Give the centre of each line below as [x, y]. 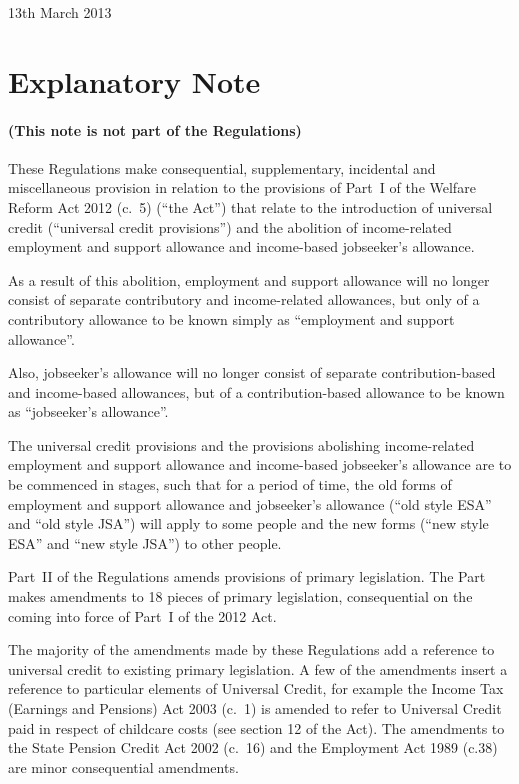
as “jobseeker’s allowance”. [88, 411]
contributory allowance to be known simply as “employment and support [231, 318]
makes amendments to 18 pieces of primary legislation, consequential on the [240, 596]
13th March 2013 [60, 12]
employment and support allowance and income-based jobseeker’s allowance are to [260, 464]
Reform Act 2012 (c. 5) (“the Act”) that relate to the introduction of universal [250, 206]
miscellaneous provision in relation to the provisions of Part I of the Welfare [242, 187]
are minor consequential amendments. [123, 766]
